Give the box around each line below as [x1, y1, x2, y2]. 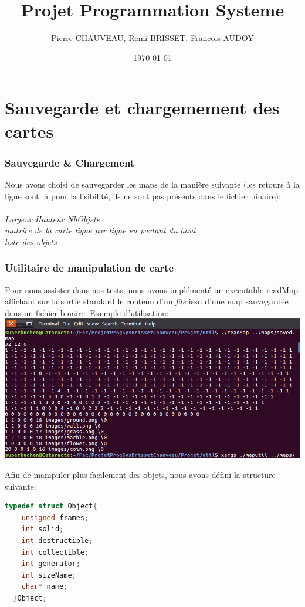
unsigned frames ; [21, 513, 89, 522]
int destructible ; [21, 536, 93, 545]
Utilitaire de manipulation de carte [5, 260, 174, 275]
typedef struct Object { [5, 502, 97, 511]
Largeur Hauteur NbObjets [5, 212, 100, 225]
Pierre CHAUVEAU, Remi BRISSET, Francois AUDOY [51, 32, 254, 44]
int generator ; [21, 559, 80, 568]
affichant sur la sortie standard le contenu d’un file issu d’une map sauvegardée [5, 295, 289, 307]
